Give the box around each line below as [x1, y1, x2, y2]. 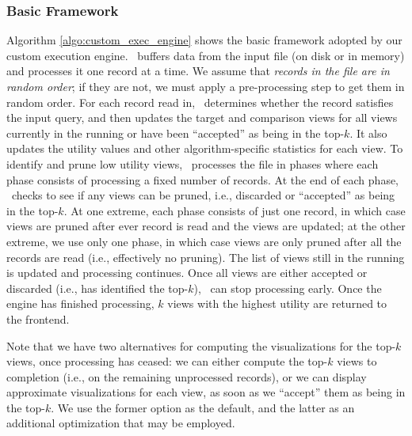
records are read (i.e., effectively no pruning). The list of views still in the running [6, 248, 405, 265]
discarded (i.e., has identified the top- [6, 279, 189, 296]
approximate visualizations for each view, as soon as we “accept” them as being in [6, 384, 406, 400]
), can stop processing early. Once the [193, 279, 382, 296]
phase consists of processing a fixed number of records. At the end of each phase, [6, 171, 399, 188]
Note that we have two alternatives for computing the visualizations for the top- [6, 337, 396, 354]
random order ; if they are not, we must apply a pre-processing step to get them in [6, 78, 405, 94]
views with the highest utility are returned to [167, 295, 387, 312]
